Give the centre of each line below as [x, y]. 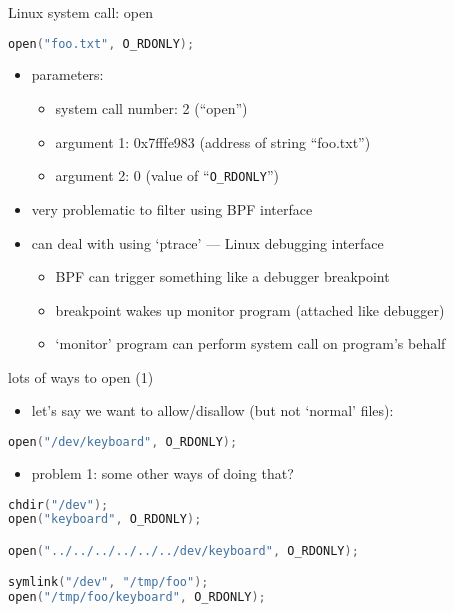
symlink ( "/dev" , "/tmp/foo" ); [108, 582]
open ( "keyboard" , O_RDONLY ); [105, 519]
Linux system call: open [81, 12]
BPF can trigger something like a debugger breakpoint [222, 276]
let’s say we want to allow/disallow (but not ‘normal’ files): [212, 410]
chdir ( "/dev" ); [58, 504]
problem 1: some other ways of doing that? [162, 472]
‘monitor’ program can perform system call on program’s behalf [250, 343]
